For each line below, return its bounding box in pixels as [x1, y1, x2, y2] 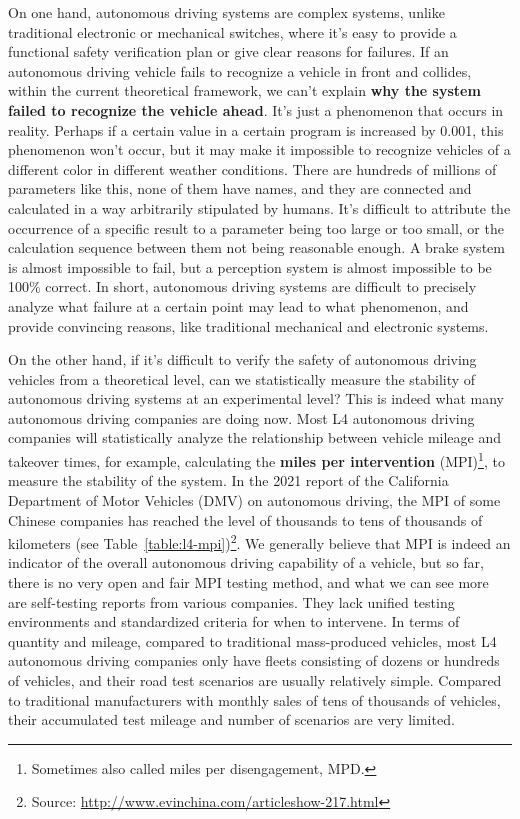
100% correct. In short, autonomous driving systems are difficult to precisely [8, 276, 477, 297]
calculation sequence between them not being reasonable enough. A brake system [8, 237, 505, 258]
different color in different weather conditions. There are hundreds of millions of [8, 158, 497, 179]
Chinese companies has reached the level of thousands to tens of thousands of [8, 509, 483, 530]
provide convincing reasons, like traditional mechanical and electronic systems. [8, 315, 489, 336]
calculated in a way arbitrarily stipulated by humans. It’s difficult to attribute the [8, 197, 511, 218]
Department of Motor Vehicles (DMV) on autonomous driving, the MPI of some [8, 489, 501, 510]
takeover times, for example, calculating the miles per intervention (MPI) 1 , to [8, 448, 505, 471]
